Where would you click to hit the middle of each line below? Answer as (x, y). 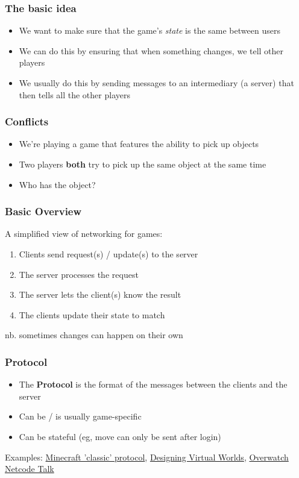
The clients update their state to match (92, 314)
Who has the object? (57, 184)
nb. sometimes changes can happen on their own (94, 335)
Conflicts (27, 121)
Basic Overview (43, 211)
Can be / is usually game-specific (80, 416)
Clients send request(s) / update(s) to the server (109, 254)
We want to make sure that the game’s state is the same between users (149, 30)
